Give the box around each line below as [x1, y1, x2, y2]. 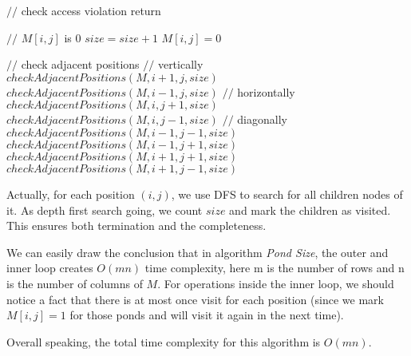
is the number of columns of [6, 275, 143, 291]
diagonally [237, 111, 287, 128]
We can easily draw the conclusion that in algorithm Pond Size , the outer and [6, 243, 389, 260]
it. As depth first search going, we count [6, 201, 203, 218]
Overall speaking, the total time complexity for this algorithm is [6, 333, 321, 350]
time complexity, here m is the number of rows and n [144, 259, 405, 276]
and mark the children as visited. [229, 201, 391, 218]
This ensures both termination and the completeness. [6, 217, 267, 234]
